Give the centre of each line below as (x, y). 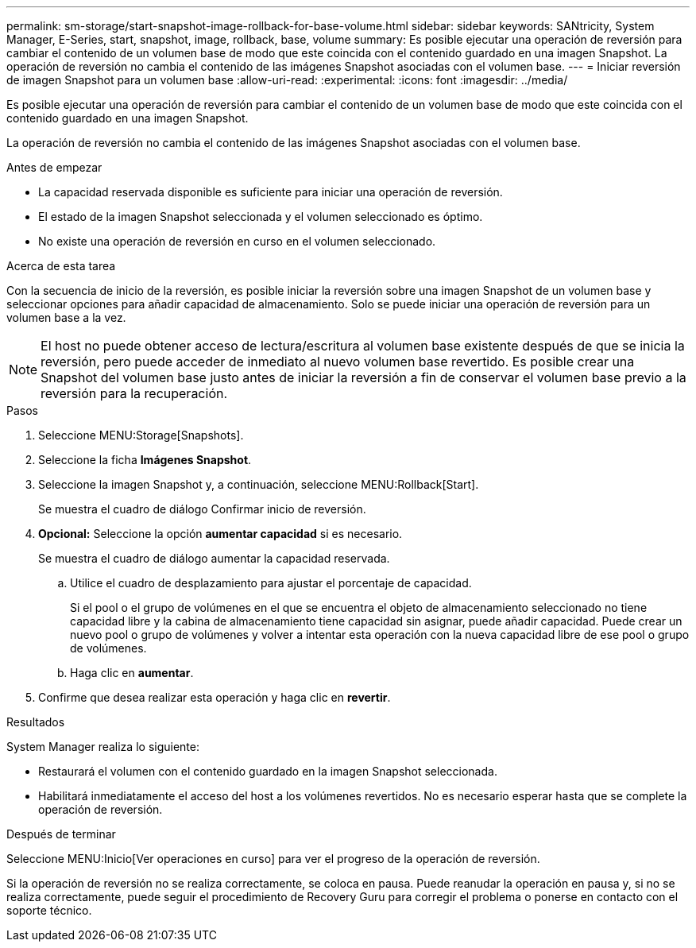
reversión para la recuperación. (134, 393)
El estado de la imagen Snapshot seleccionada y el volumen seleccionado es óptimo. (261, 217)
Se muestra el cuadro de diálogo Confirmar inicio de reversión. (202, 509)
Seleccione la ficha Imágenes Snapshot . (145, 460)
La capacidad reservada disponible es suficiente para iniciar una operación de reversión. (271, 192)
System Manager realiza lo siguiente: (103, 747)
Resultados (36, 722)
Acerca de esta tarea (61, 266)
